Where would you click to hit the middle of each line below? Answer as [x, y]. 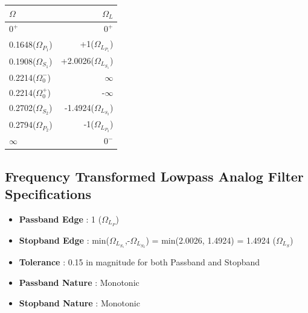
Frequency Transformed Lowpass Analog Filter [154, 176]
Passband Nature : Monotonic [79, 282]
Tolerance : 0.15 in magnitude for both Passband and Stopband [140, 262]
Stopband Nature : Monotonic [79, 302]
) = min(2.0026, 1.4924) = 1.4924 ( [211, 240]
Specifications [48, 194]
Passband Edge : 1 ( [60, 219]
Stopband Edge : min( [64, 240]
